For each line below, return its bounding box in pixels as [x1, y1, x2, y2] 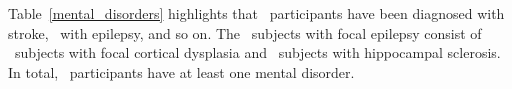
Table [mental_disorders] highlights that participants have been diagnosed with [8, 3, 505, 23]
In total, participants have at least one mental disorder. [8, 61, 355, 82]
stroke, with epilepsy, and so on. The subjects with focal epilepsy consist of [8, 22, 482, 43]
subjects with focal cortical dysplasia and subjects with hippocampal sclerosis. [14, 42, 501, 63]
